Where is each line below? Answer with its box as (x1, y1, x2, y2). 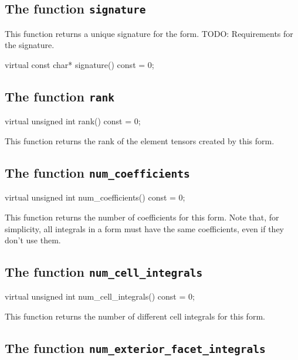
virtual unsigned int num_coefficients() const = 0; (5, 191, 185, 203)
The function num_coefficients (5, 163, 190, 181)
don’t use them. (5, 234, 61, 246)
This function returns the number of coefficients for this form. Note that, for (5, 210, 279, 223)
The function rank (5, 87, 114, 105)
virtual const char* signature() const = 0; (5, 58, 154, 70)
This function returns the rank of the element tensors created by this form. (5, 134, 275, 147)
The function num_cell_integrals (5, 263, 203, 281)
